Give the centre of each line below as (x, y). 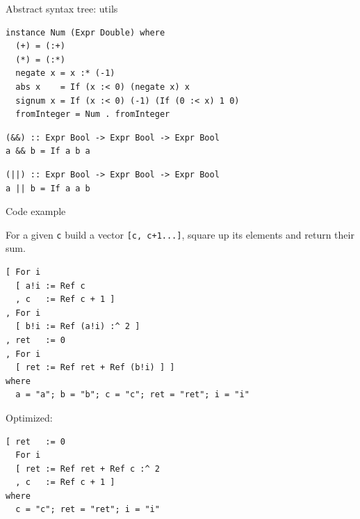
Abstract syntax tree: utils (62, 8)
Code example (36, 211)
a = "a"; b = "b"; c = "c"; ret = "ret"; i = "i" (132, 395)
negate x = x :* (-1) (65, 73)
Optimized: (29, 417)
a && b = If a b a (48, 151)
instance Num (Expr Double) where (85, 32)
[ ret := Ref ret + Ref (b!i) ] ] (95, 368)
